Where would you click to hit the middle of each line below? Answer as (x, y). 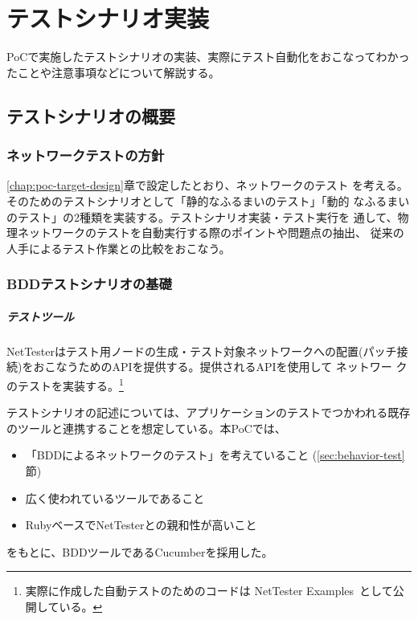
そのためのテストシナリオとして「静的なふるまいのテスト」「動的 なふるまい (208, 200)
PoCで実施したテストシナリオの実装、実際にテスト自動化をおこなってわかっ (208, 57)
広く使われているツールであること (115, 498)
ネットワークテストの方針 (86, 155)
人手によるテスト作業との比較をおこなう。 (119, 248)
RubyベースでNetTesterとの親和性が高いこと (141, 525)
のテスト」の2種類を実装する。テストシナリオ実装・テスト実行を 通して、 (202, 216)
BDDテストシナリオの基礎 (89, 284)
